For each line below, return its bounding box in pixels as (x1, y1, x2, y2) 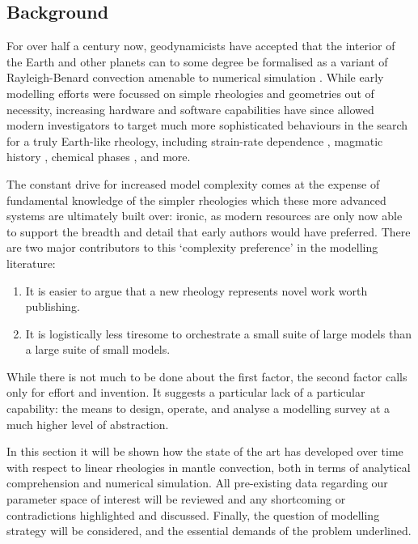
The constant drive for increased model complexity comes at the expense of (6, 175, 380, 192)
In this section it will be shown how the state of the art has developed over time (6, 443, 403, 460)
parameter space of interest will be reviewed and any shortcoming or (6, 491, 346, 508)
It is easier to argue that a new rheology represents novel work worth (25, 282, 368, 299)
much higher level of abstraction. (6, 415, 169, 432)
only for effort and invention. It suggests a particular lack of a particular (6, 384, 365, 401)
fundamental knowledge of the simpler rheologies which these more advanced (6, 191, 386, 208)
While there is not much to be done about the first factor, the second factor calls (6, 368, 407, 385)
